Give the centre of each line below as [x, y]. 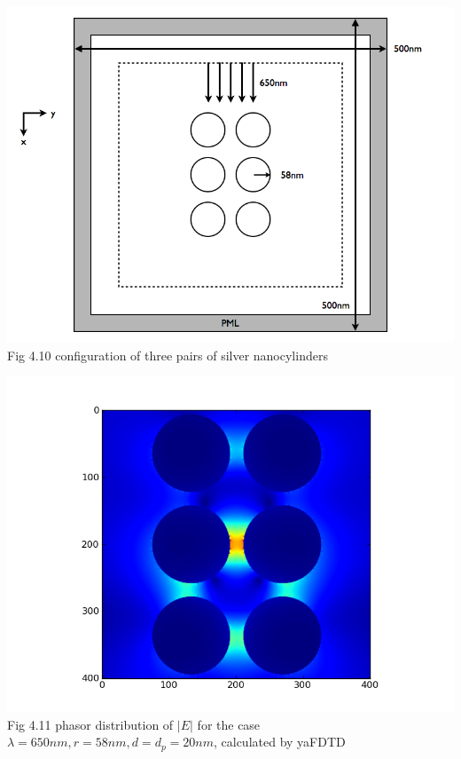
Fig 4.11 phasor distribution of [90, 724]
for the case [229, 724]
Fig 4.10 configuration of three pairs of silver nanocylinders [168, 355]
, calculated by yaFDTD [279, 742]
